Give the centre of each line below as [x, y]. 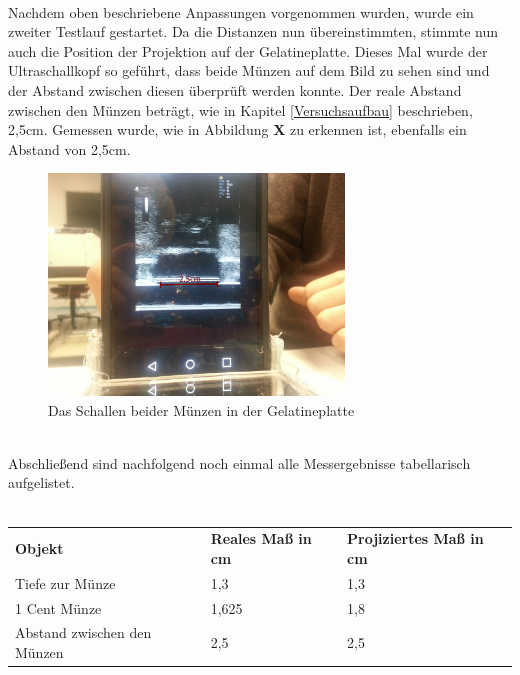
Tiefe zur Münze [65, 582]
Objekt [39, 548]
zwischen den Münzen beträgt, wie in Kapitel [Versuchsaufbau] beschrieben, [240, 109]
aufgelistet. [41, 482]
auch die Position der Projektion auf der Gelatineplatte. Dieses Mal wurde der [248, 50]
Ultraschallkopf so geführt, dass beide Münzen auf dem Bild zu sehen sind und [249, 70]
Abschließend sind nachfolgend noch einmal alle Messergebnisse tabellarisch [239, 462]
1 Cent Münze [58, 607]
